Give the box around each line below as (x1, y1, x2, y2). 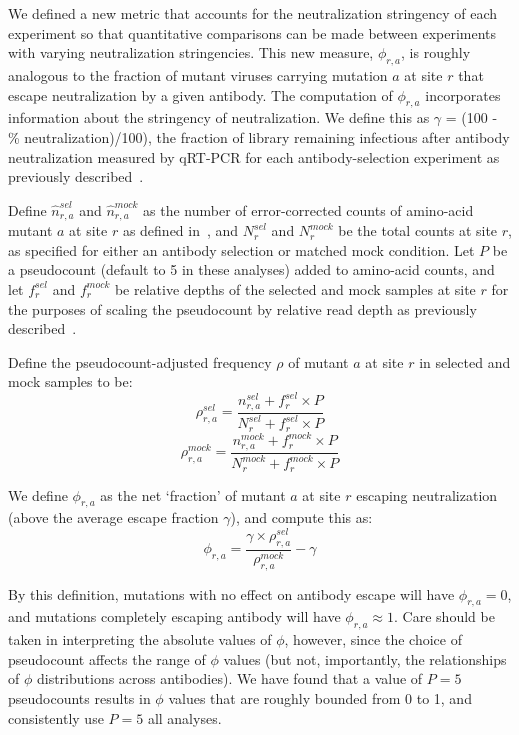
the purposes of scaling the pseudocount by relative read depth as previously (8, 298, 477, 319)
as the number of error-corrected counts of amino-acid (143, 199, 474, 220)
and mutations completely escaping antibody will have (8, 606, 341, 627)
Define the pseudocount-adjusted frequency (8, 351, 272, 372)
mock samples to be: (8, 371, 133, 392)
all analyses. (147, 707, 222, 728)
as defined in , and (122, 220, 239, 241)
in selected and (419, 351, 511, 372)
